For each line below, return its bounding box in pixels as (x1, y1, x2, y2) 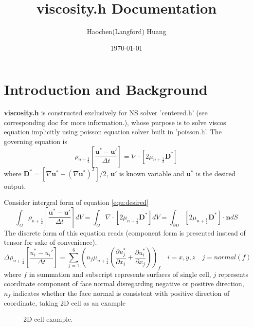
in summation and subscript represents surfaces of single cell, (29, 269, 211, 279)
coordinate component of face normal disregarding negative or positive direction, (4, 278, 244, 289)
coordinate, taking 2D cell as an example (4, 297, 126, 308)
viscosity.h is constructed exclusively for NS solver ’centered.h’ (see (4, 108, 208, 118)
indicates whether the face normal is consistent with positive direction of (13, 288, 230, 298)
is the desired (196, 168, 235, 178)
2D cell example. (23, 314, 73, 324)
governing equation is (4, 136, 68, 146)
